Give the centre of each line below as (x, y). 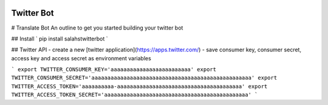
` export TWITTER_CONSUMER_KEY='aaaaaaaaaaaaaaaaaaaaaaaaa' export (114, 70)
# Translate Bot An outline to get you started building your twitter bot (97, 28)
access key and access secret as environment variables (81, 58)
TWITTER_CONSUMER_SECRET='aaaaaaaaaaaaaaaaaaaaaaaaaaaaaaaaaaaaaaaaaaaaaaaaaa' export (144, 78)
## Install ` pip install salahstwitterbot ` (60, 39)
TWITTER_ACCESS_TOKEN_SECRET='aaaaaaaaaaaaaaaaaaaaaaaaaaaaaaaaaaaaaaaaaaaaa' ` (135, 95)
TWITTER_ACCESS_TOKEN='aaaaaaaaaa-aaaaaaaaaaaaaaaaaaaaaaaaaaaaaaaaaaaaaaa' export (139, 86)
